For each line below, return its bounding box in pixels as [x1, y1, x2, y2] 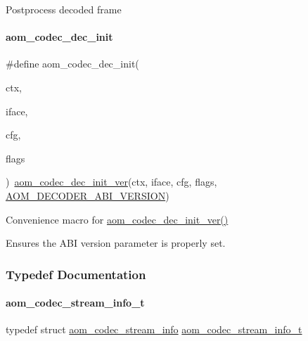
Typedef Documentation [6, 265, 146, 283]
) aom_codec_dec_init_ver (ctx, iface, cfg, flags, [6, 174, 217, 189]
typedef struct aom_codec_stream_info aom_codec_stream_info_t [6, 322, 302, 337]
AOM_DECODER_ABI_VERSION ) [6, 188, 169, 202]
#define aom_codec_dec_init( [6, 56, 139, 71]
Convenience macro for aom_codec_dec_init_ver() [6, 212, 229, 226]
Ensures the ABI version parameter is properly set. [6, 236, 226, 250]
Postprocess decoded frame [6, 2, 122, 16]
